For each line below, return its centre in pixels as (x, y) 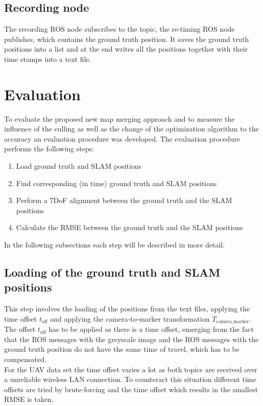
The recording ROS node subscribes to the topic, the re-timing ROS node (119, 29)
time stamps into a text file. (48, 59)
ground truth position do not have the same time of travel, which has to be (122, 349)
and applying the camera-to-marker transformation (130, 318)
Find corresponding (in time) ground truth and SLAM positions (116, 183)
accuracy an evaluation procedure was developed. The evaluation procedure (122, 138)
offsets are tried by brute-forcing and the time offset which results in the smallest (131, 389)
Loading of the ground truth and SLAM (112, 272)
